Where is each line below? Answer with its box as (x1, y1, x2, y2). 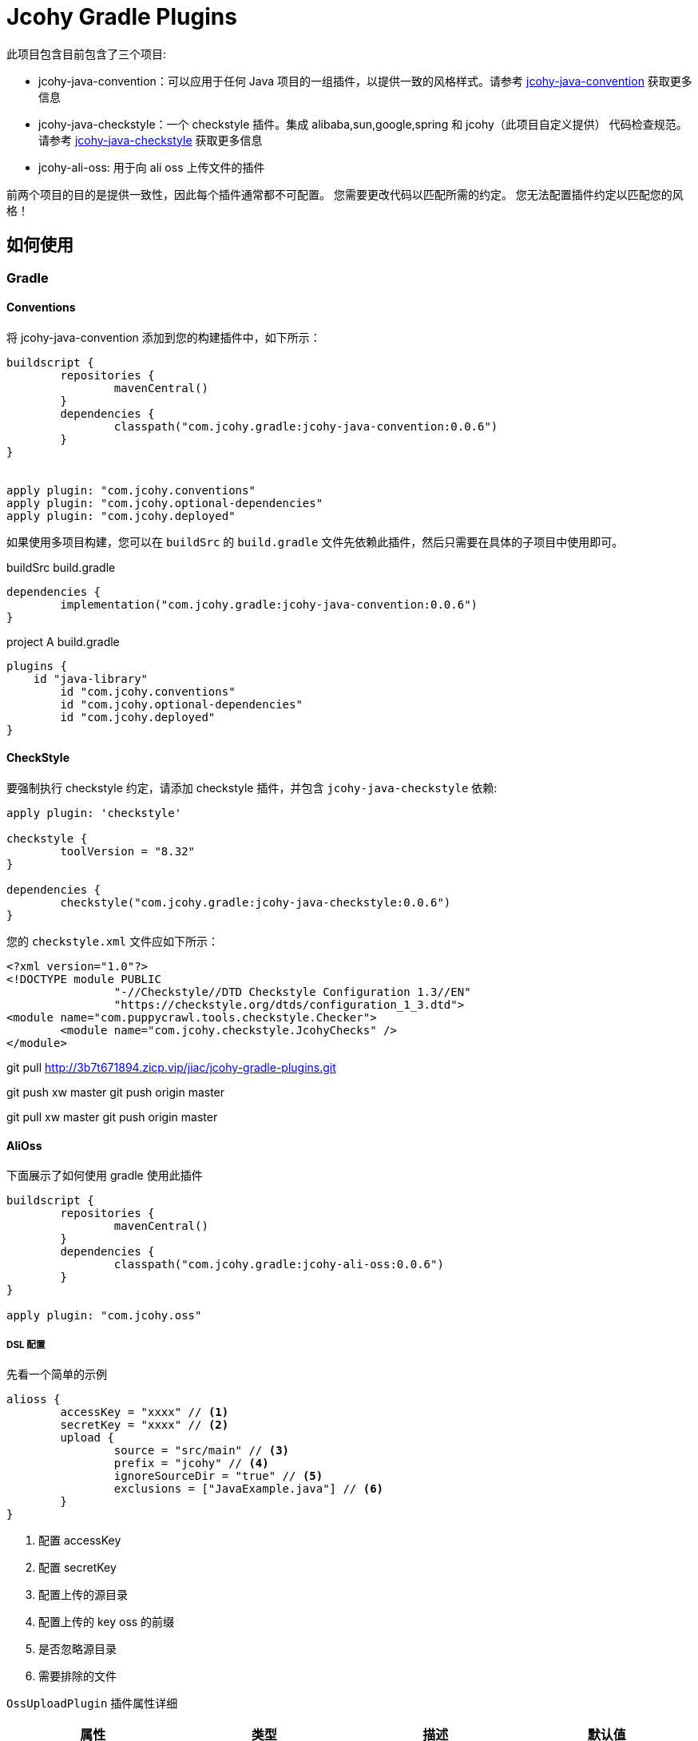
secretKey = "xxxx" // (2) (60, 1418, 229, 1432)
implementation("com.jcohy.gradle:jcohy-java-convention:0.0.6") (60, 597, 478, 611)
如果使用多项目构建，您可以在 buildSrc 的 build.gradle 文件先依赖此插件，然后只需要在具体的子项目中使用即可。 (6, 534, 624, 549)
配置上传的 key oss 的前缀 (38, 1615, 175, 1629)
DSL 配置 (6, 1338, 46, 1350)
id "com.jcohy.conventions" (60, 684, 236, 698)
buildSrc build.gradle (6, 560, 116, 574)
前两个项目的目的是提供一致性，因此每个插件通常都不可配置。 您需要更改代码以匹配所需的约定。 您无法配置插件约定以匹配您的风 (6, 187, 684, 201)
